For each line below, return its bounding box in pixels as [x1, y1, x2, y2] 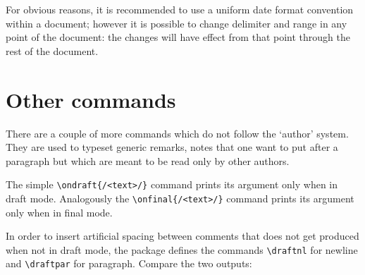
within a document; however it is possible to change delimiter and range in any [6, 16, 347, 30]
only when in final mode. [6, 204, 113, 219]
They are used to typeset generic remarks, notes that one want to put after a [6, 140, 338, 154]
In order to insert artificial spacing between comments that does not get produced [6, 228, 359, 243]
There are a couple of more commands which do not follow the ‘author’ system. [6, 126, 349, 140]
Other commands [6, 85, 176, 114]
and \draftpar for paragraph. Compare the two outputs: [6, 256, 252, 271]
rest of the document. [6, 43, 99, 58]
